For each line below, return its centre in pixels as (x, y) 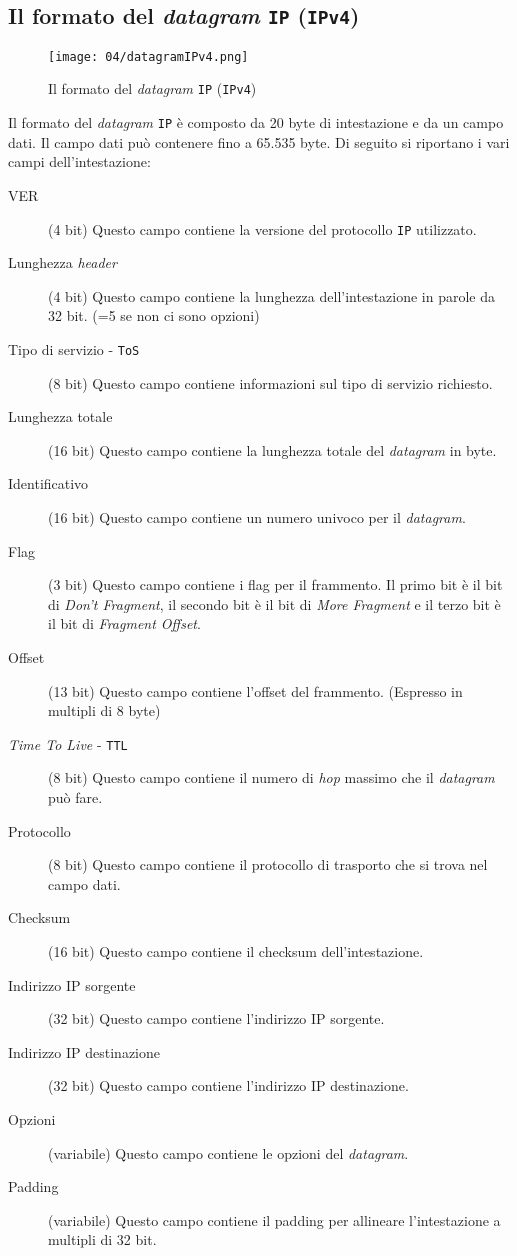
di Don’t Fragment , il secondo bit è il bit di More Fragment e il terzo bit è (274, 603)
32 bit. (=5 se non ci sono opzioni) (154, 315)
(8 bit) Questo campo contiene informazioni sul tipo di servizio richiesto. (270, 382)
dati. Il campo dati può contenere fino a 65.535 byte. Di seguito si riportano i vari (259, 141)
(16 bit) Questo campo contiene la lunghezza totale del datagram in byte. (272, 449)
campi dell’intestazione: (79, 161)
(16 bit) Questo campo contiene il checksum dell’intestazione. (236, 950)
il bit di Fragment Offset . (124, 623)
